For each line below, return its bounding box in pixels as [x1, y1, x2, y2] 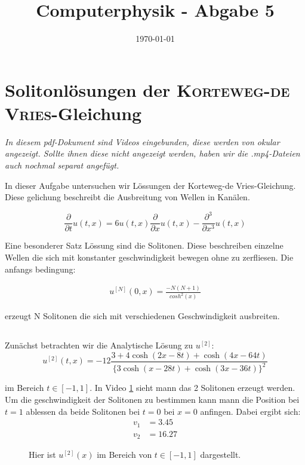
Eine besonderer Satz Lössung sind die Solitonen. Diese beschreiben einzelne [5, 239, 284, 252]
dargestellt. [200, 448, 241, 461]
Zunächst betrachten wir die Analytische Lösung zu [5, 339, 193, 351]
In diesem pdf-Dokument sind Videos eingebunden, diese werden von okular [5, 135, 280, 148]
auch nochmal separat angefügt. [5, 159, 119, 172]
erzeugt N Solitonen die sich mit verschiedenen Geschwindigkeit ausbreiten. [5, 310, 280, 322]
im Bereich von [97, 448, 152, 461]
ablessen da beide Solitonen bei [26, 405, 140, 417]
